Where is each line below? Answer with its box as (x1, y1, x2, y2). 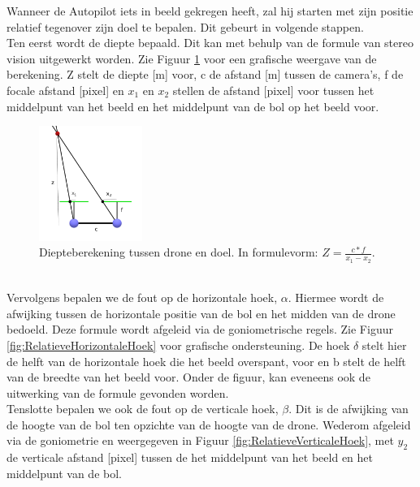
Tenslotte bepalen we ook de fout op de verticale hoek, (6, 400, 279, 417)
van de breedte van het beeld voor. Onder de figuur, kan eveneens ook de (6, 368, 370, 386)
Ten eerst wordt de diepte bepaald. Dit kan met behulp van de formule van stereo (6, 34, 414, 51)
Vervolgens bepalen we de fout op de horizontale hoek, (6, 289, 278, 306)
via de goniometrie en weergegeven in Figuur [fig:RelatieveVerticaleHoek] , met (6, 432, 394, 449)
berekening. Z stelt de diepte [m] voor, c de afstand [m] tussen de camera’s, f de (6, 66, 404, 83)
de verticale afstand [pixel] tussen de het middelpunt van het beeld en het (6, 449, 373, 466)
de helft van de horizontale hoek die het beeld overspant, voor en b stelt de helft (6, 352, 406, 369)
